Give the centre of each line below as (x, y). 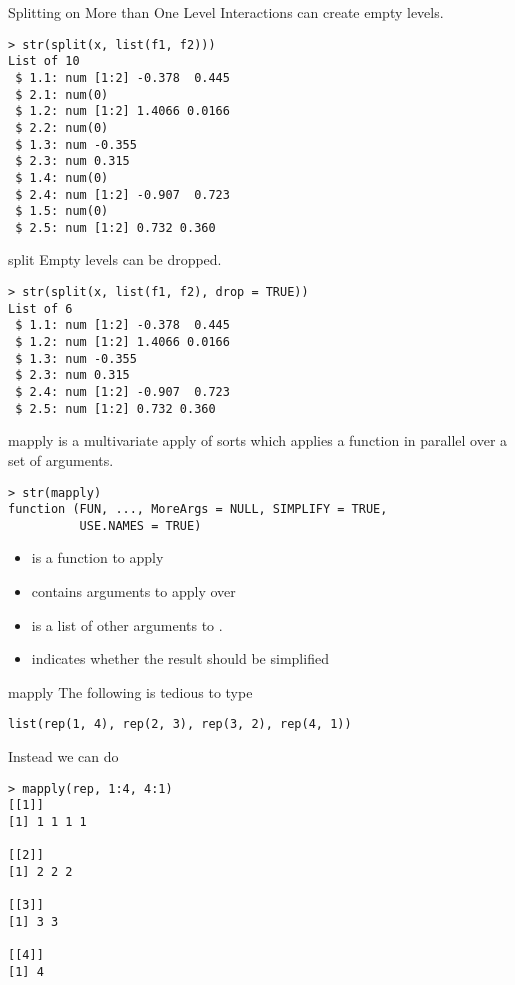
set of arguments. (61, 459)
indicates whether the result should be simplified (180, 658)
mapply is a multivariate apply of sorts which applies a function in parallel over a (258, 440)
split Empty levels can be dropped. (115, 259)
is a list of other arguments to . (127, 624)
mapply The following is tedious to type (130, 691)
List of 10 (44, 61)
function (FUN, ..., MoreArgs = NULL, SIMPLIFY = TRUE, (198, 509)
